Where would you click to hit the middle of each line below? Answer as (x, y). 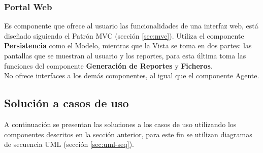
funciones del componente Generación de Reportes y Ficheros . (108, 65)
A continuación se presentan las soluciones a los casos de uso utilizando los (120, 124)
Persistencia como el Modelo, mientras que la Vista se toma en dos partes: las (128, 45)
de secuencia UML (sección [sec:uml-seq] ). (69, 144)
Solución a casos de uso (67, 103)
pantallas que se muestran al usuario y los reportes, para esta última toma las (125, 55)
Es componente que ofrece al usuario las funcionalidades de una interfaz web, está (131, 26)
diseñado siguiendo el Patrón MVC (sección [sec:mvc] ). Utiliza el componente (124, 35)
